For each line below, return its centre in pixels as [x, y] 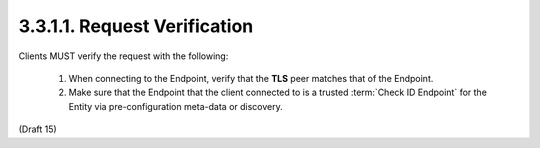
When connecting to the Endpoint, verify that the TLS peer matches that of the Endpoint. [251, 78]
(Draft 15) [37, 129]
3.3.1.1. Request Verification [136, 26]
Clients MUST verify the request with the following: [123, 56]
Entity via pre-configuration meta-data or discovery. [176, 106]
